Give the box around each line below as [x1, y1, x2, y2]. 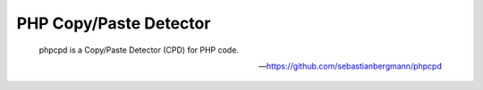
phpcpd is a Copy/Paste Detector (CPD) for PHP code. [38, 45, 239, 55]
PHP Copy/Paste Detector [16, 13, 211, 33]
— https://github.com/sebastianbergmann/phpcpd [258, 61, 442, 71]
